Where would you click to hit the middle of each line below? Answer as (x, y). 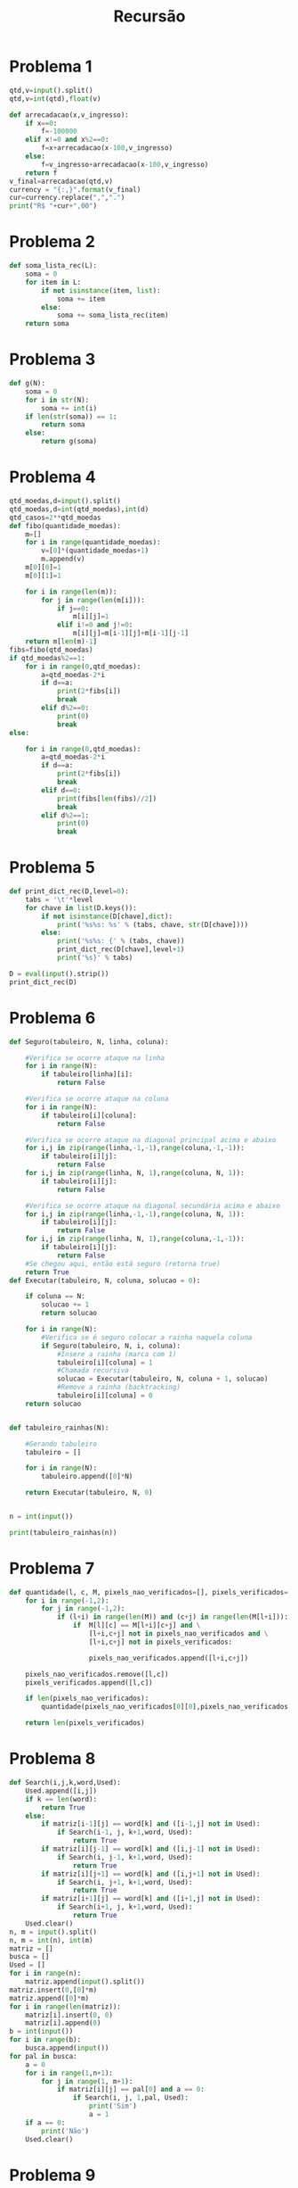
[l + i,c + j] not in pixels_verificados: (161, 1642)
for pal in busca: (43, 2056)
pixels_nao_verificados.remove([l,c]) (97, 1674)
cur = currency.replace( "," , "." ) (67, 198)
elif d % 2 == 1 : (65, 815)
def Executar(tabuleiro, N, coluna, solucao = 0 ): (105, 1280)
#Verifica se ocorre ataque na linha (95, 1058)
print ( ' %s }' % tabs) (95, 958)
